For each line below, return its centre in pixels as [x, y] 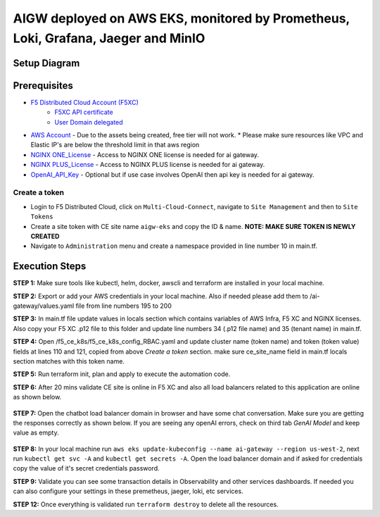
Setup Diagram [46, 63]
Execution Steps [50, 267]
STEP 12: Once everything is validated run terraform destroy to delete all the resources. [146, 504]
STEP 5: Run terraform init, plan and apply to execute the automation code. [122, 374]
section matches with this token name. [69, 361]
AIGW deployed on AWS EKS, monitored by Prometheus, [181, 18]
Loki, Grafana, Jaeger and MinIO [109, 38]
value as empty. [36, 432]
